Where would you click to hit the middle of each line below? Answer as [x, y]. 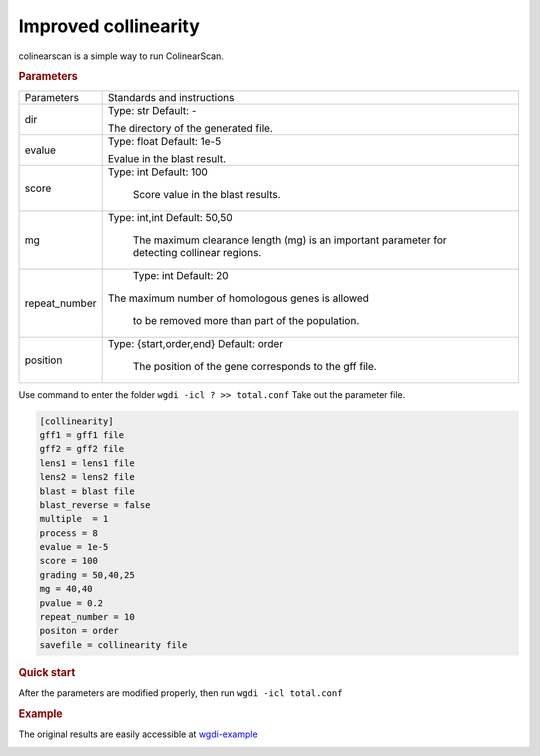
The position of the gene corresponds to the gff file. [254, 366]
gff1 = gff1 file [82, 434]
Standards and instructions [171, 97]
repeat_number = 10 [87, 617]
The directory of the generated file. [190, 128]
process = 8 [69, 533]
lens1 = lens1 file [87, 463]
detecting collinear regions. [197, 252]
